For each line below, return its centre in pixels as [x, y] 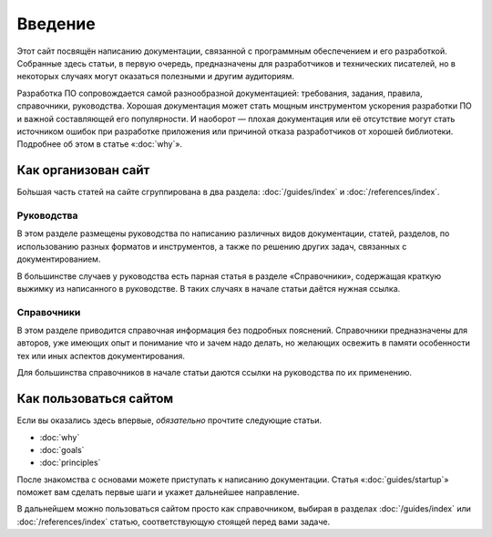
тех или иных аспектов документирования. [101, 356]
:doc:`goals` [62, 449]
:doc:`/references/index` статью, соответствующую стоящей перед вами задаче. [174, 522]
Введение [56, 24]
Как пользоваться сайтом [95, 399]
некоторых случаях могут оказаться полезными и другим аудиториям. [156, 77]
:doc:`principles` [70, 463]
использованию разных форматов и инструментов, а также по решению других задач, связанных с [212, 246]
